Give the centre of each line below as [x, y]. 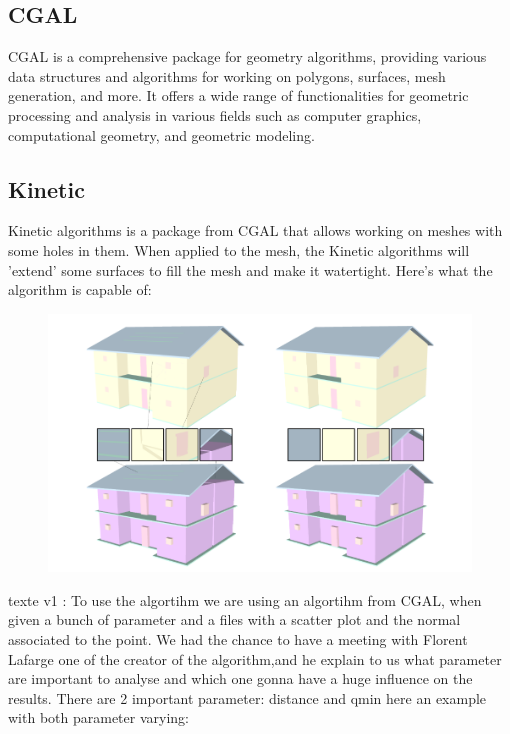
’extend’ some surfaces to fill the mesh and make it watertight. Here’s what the [250, 269]
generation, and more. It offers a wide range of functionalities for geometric [238, 95]
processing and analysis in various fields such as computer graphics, [215, 114]
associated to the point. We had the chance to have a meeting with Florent [238, 638]
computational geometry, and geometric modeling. [161, 134]
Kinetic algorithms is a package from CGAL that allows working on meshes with [255, 230]
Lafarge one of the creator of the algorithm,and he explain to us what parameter [255, 658]
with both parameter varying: [98, 717]
